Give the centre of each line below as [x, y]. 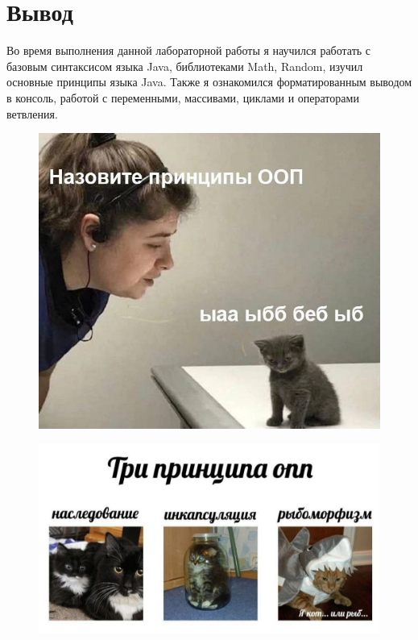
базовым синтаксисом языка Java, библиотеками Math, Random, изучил [185, 66]
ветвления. [32, 113]
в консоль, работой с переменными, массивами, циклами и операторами [183, 97]
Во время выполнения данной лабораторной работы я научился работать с [189, 50]
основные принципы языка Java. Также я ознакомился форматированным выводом [209, 82]
